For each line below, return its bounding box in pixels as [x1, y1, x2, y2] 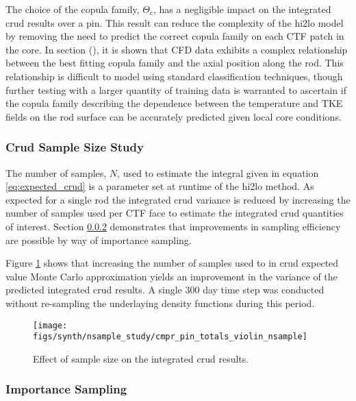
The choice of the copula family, [5, 2, 140, 16]
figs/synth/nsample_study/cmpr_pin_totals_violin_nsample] [33, 332, 307, 342]
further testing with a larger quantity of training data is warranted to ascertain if [5, 82, 346, 97]
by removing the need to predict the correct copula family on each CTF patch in [5, 29, 344, 43]
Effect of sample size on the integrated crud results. [33, 351, 249, 365]
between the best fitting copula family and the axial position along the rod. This [5, 56, 344, 70]
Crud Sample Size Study [5, 138, 144, 156]
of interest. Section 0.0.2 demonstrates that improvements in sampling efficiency [5, 219, 341, 233]
